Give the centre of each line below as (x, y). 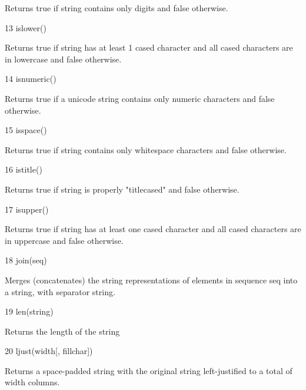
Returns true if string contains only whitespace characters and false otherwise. (146, 149)
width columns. (32, 382)
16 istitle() (24, 169)
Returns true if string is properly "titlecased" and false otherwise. (122, 189)
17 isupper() (27, 209)
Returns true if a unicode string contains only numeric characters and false (140, 98)
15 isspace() (26, 130)
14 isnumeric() (31, 79)
